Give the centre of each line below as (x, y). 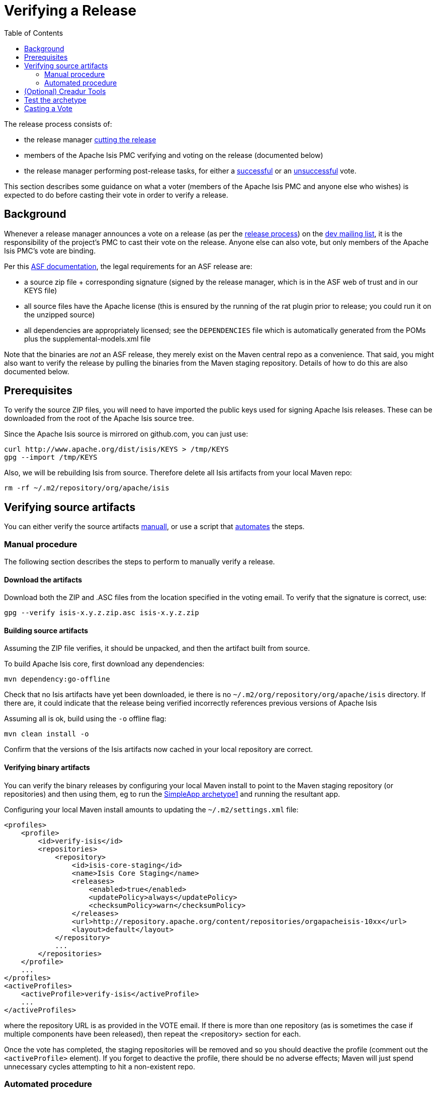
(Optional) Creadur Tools (65, 91)
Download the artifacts (43, 579)
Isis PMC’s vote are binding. (50, 250)
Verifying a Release (70, 11)
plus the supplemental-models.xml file (87, 339)
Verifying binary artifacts (47, 768)
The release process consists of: (58, 124)
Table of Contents (34, 33)
